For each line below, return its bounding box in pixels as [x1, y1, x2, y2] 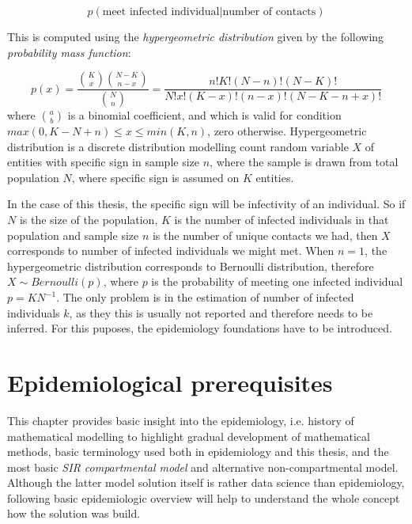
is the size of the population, [19, 211, 158, 228]
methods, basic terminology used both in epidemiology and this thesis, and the [7, 443, 389, 460]
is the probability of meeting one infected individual [151, 273, 403, 290]
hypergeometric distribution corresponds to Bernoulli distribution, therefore [7, 257, 374, 274]
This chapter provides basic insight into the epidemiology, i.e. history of [7, 412, 354, 428]
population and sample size [7, 226, 139, 243]
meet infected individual [102, 6, 220, 17]
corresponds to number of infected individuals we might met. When [7, 242, 335, 259]
